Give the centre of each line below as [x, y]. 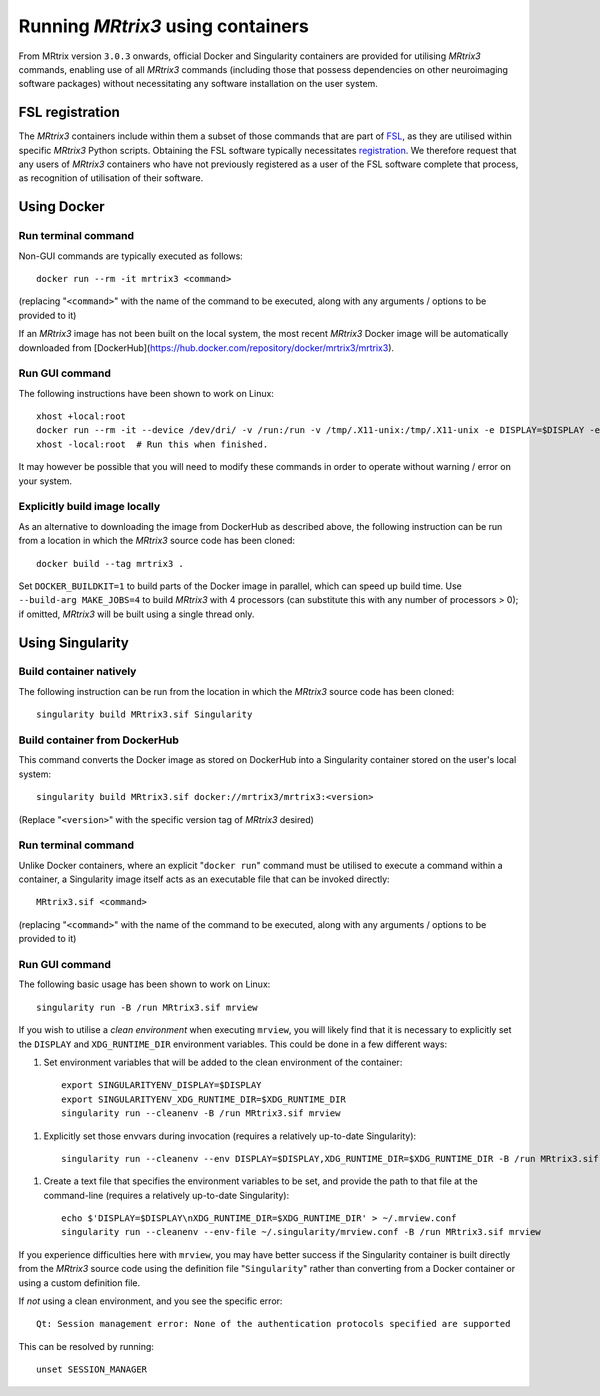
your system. [45, 481]
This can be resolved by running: [86, 1346]
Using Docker [61, 206]
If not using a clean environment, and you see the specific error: [150, 1301]
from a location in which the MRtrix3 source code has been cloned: [156, 541]
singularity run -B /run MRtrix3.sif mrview [147, 1007]
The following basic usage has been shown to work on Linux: [144, 984]
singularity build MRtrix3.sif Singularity [144, 714]
